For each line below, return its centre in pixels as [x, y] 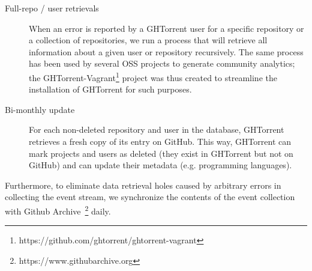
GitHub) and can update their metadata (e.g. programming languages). [160, 165]
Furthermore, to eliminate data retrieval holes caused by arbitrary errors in [143, 185]
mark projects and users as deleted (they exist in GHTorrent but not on [161, 153]
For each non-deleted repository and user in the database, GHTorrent [157, 129]
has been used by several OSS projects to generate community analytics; [162, 63]
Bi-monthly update [40, 109]
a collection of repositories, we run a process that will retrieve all [148, 40]
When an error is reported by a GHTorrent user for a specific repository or [166, 28]
